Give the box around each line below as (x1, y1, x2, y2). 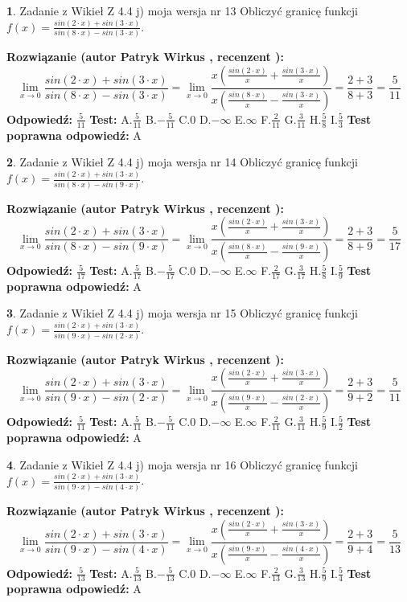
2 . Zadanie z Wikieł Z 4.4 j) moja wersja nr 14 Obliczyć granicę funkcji (6, 154, 358, 170)
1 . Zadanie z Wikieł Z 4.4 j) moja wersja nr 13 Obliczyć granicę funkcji (6, 2, 358, 18)
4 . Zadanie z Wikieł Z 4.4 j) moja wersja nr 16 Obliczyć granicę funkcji (6, 456, 358, 473)
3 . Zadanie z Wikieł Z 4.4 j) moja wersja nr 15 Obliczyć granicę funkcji (6, 305, 358, 321)
